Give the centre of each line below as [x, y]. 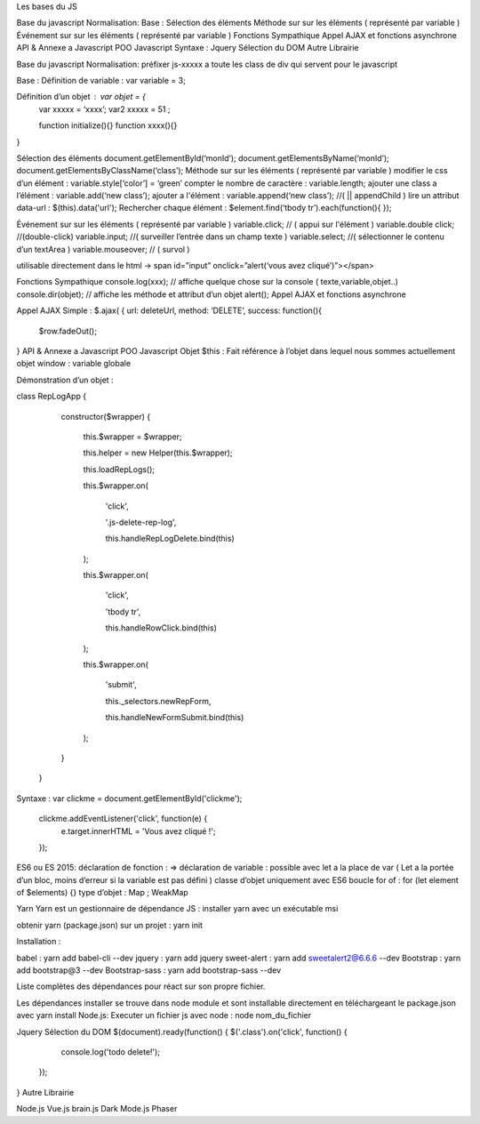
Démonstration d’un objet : [65, 380]
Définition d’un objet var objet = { [81, 97]
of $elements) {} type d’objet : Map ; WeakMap [102, 893]
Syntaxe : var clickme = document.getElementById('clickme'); [129, 798]
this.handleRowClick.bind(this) [161, 628]
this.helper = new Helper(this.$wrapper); [158, 453]
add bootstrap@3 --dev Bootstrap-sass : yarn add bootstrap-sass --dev [149, 970]
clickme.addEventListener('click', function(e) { [123, 819]
